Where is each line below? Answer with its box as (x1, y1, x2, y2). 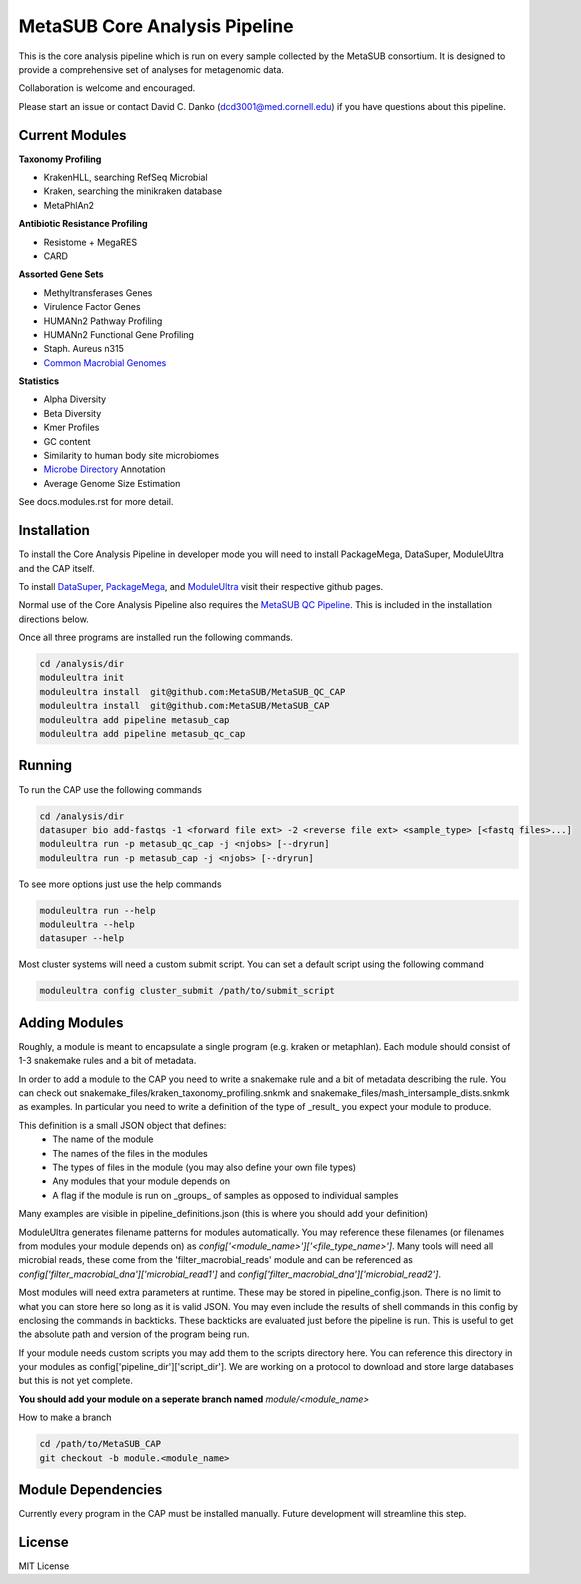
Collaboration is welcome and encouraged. (18, 82, 196, 94)
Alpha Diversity (43, 393, 107, 405)
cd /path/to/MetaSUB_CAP (39, 1438, 162, 1450)
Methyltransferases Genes (43, 286, 153, 299)
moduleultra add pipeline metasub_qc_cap (39, 728, 246, 740)
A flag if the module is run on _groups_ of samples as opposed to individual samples (52, 1189, 399, 1201)
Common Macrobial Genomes (43, 356, 167, 369)
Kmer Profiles (43, 421, 100, 434)
